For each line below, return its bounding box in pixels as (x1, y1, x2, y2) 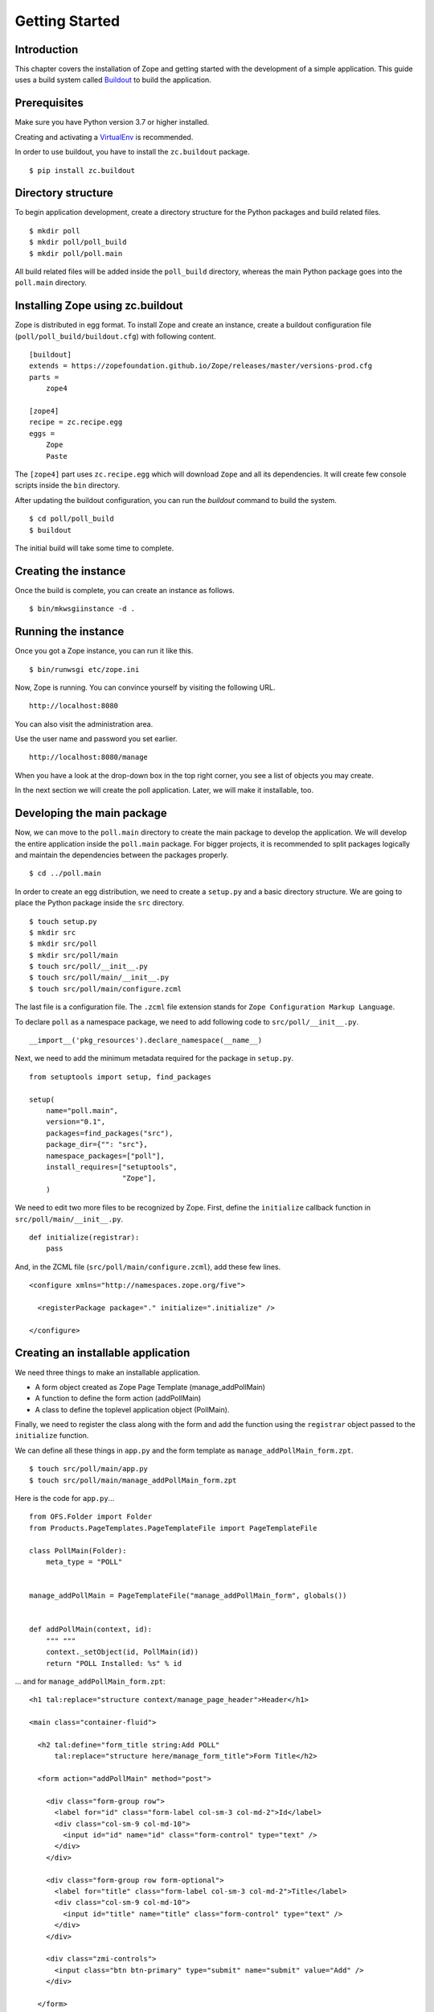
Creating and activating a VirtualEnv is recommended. (14, 132, 194, 142)
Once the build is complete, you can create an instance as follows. (14, 585, 235, 595)
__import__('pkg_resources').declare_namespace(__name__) (29, 1036, 263, 1045)
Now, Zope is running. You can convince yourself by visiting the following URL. (14, 682, 276, 692)
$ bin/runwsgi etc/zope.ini (29, 665, 140, 674)
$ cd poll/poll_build (29, 514, 114, 523)
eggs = (29, 429, 55, 438)
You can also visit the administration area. (14, 719, 154, 728)
